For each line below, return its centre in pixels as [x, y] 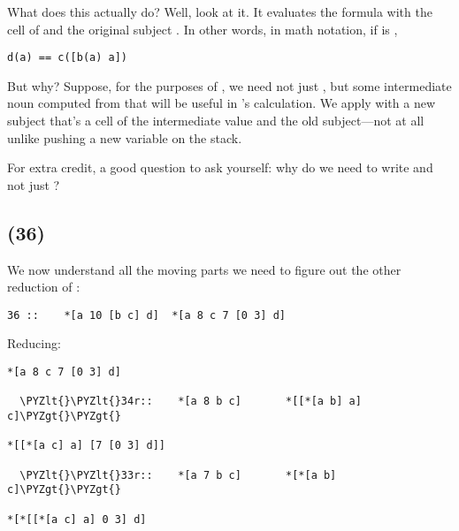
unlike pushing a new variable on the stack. [125, 137]
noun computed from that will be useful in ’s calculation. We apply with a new [222, 103]
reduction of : [44, 287]
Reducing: [34, 343]
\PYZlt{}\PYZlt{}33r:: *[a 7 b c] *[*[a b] [178, 475]
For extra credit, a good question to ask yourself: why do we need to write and [220, 167]
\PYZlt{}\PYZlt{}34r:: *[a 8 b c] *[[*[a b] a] [191, 402]
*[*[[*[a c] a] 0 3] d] [77, 519]
